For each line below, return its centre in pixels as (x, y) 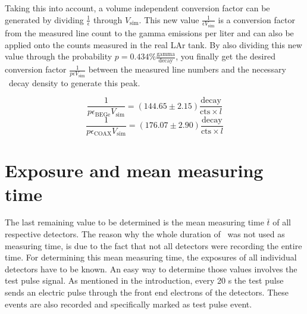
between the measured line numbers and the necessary (187, 69)
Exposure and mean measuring (134, 170)
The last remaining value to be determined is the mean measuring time (134, 222)
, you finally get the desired (225, 56)
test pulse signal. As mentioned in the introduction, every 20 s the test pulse (144, 280)
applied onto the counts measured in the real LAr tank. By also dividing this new (153, 44)
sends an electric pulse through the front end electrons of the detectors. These (147, 292)
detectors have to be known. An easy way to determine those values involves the (151, 269)
